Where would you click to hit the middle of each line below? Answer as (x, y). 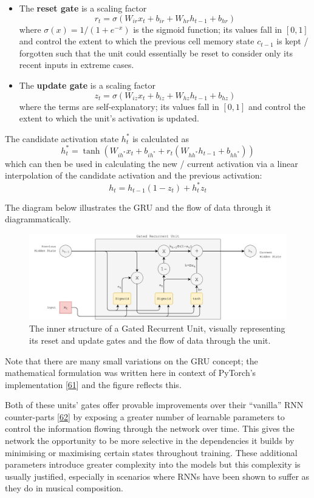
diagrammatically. (38, 219)
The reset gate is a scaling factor (83, 8)
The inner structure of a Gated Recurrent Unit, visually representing (157, 328)
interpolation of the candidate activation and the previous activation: (134, 175)
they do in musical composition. (64, 488)
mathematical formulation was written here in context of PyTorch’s (131, 373)
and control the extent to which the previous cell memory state (137, 41)
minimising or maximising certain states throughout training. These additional (151, 452)
